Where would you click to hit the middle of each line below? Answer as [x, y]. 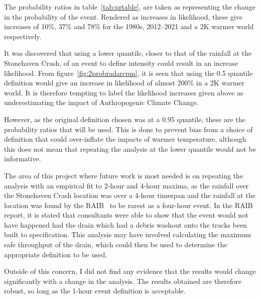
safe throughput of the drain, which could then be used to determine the [116, 244]
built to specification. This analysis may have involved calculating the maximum [127, 234]
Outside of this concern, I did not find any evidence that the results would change [130, 271]
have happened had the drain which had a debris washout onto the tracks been [126, 224]
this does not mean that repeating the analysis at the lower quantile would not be [130, 148]
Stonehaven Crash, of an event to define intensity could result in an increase [121, 63]
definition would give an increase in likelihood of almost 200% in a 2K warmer [124, 83]
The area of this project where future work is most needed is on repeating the [124, 175]
